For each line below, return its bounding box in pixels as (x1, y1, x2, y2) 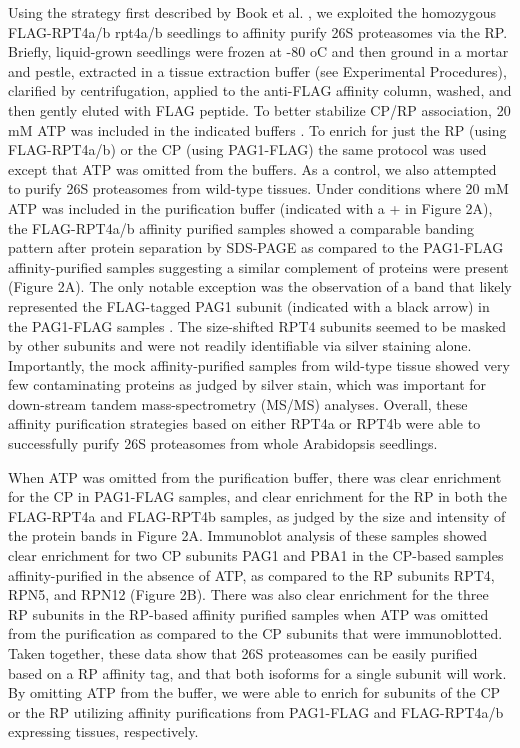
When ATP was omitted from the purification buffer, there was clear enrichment (8, 466, 502, 487)
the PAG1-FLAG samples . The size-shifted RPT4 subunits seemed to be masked (8, 315, 506, 336)
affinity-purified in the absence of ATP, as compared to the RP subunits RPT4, (8, 564, 495, 585)
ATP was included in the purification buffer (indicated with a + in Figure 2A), (8, 197, 493, 218)
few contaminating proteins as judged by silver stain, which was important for (8, 374, 487, 395)
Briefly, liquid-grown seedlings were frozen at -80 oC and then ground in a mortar (8, 41, 509, 62)
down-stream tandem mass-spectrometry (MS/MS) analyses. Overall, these (8, 393, 468, 414)
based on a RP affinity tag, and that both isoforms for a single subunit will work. (8, 662, 507, 683)
